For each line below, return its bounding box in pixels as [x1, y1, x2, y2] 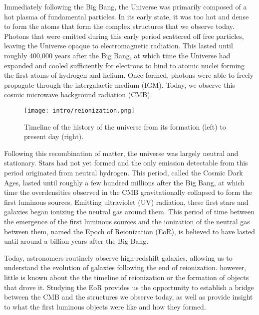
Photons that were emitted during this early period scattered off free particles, [4, 30, 244, 41]
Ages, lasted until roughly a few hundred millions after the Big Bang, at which [4, 177, 245, 187]
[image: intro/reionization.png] [24, 107, 135, 114]
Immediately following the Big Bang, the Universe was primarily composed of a [4, 1, 247, 11]
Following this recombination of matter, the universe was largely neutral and [4, 148, 239, 158]
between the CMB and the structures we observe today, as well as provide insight [4, 292, 253, 302]
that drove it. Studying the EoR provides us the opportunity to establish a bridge [4, 282, 254, 292]
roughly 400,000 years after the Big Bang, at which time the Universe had [4, 50, 231, 60]
